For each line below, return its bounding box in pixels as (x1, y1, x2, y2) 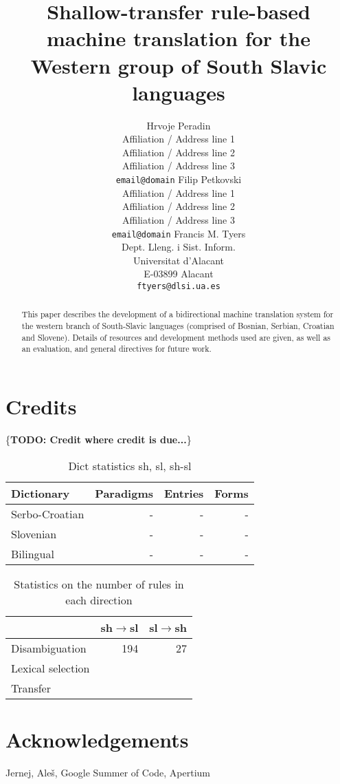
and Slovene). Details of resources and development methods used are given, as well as (21, 331, 331, 343)
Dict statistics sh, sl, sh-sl (68, 457, 192, 474)
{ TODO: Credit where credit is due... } (5, 432, 192, 446)
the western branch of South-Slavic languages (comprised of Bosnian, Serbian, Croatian (21, 320, 335, 332)
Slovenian (11, 525, 57, 542)
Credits (5, 392, 77, 421)
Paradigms (95, 485, 153, 501)
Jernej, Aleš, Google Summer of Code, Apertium (5, 765, 210, 779)
